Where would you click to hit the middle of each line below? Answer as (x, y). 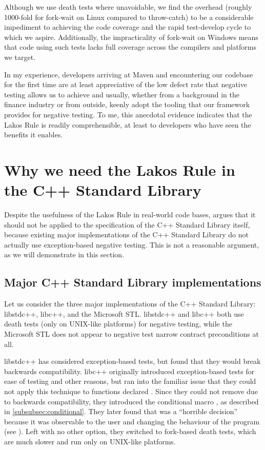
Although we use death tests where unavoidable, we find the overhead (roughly (128, 7)
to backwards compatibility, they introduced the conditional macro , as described (131, 401)
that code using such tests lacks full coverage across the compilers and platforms (130, 47)
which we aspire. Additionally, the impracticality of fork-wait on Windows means (131, 37)
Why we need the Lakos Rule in (120, 169)
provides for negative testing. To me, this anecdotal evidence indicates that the (128, 114)
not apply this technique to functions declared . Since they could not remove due (131, 391)
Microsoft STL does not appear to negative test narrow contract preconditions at (131, 333)
